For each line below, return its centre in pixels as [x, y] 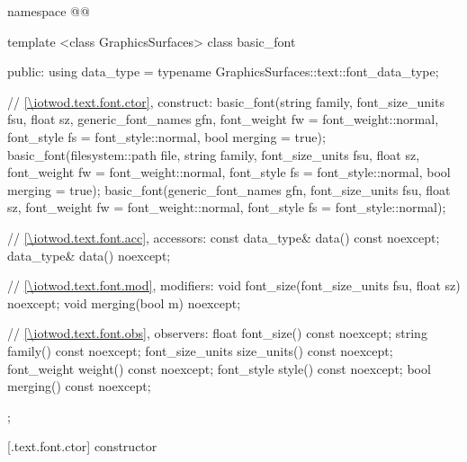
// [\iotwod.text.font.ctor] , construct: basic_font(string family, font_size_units [226, 101]
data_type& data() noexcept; [89, 255]
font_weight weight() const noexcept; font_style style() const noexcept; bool [219, 368]
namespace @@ [49, 11]
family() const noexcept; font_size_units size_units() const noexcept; [200, 350]
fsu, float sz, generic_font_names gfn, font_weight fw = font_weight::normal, [223, 119]
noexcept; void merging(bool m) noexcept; [124, 302]
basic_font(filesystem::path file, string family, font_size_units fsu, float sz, [214, 154]
